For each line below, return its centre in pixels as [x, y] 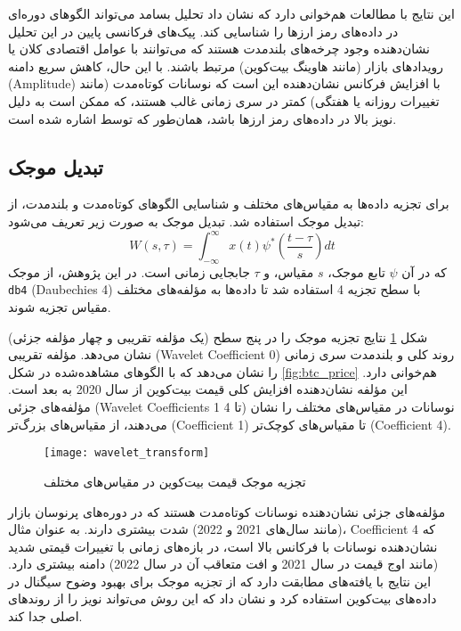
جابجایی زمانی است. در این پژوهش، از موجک [129, 271]
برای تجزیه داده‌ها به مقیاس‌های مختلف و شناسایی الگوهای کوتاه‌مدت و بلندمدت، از [229, 204]
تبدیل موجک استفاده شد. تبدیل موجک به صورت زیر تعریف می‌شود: [186, 221]
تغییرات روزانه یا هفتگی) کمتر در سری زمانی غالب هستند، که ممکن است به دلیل [224, 100]
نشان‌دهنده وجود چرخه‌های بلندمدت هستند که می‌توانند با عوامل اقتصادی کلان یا [219, 49]
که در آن [424, 271]
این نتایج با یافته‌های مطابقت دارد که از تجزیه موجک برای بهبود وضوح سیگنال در [220, 581]
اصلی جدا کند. [45, 616]
